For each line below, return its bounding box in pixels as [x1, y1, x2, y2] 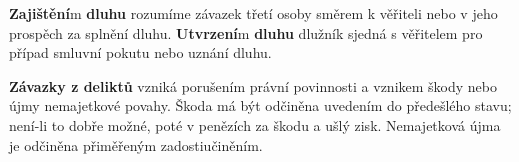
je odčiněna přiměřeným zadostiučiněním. [9, 134, 263, 155]
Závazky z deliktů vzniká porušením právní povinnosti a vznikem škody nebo [9, 75, 497, 96]
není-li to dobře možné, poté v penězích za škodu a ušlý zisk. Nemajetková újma [9, 114, 501, 135]
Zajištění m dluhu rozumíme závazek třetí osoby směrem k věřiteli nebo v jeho [9, 3, 498, 23]
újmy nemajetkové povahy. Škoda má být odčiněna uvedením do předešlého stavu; [9, 95, 512, 116]
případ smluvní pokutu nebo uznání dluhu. [9, 42, 272, 63]
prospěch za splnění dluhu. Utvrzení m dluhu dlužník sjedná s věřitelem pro [9, 22, 483, 43]
